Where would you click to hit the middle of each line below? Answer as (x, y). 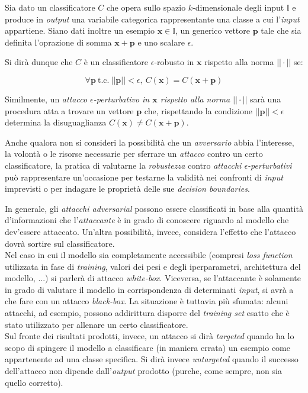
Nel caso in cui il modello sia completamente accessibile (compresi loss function (149, 255)
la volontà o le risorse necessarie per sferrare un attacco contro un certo (134, 154)
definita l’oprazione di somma (58, 42)
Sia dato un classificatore (50, 7)
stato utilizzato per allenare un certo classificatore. (97, 324)
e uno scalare (161, 42)
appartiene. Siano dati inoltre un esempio (80, 30)
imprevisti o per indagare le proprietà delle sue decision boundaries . (127, 189)
